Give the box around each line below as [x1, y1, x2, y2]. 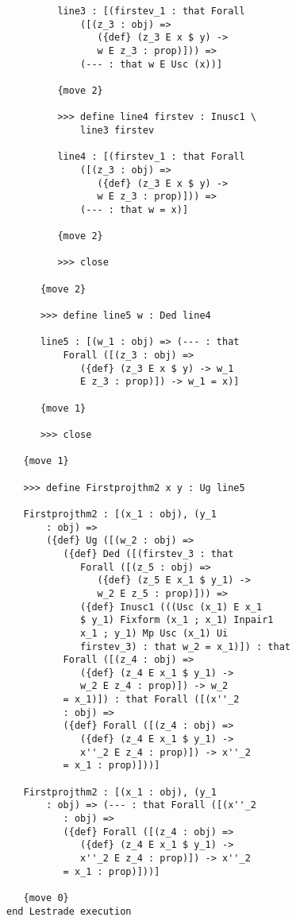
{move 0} [23, 892, 69, 904]
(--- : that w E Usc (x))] [80, 58, 223, 70]
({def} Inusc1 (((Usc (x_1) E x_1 [80, 601, 263, 613]
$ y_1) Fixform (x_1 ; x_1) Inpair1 [80, 614, 274, 626]
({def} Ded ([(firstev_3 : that [63, 548, 234, 559]
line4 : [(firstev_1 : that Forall [57, 151, 245, 163]
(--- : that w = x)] [80, 203, 189, 215]
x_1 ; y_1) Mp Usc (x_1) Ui [80, 627, 229, 639]
